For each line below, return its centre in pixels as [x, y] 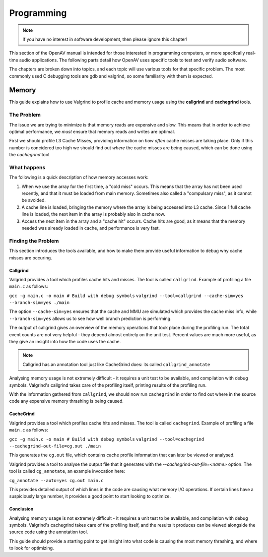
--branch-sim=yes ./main [39, 303]
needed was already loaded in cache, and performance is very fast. [91, 228]
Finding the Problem [34, 241]
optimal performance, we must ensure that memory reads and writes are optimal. [92, 131]
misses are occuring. [31, 257]
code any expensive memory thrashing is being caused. [67, 401]
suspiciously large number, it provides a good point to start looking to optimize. [90, 496]
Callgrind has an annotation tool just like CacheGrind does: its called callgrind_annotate [116, 364]
